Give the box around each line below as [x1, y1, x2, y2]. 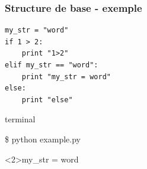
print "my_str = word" [21, 72, 111, 81]
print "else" [21, 95, 73, 104]
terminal [5, 113, 36, 125]
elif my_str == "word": [5, 61, 98, 69]
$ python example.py [5, 132, 81, 145]
